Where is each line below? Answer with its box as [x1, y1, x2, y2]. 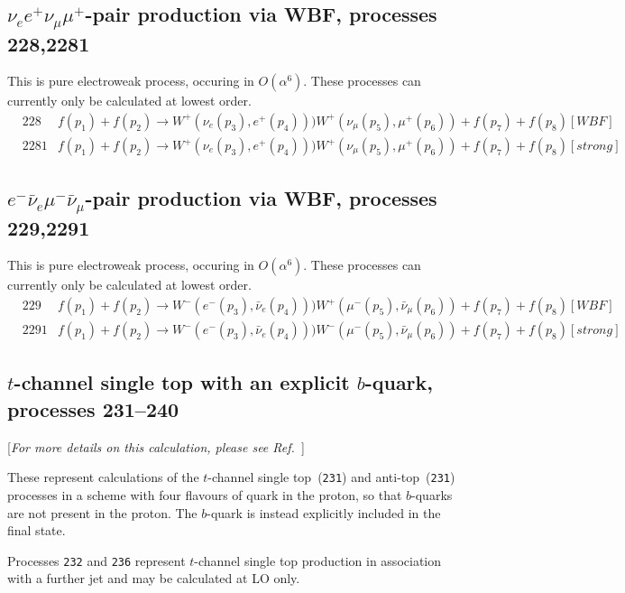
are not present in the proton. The [7, 503, 198, 522]
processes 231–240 [7, 394, 179, 422]
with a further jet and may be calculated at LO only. [7, 569, 300, 588]
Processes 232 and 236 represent [7, 551, 186, 570]
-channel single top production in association [194, 551, 441, 570]
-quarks [411, 485, 453, 504]
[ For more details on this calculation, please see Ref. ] [7, 437, 305, 456]
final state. [7, 521, 66, 540]
